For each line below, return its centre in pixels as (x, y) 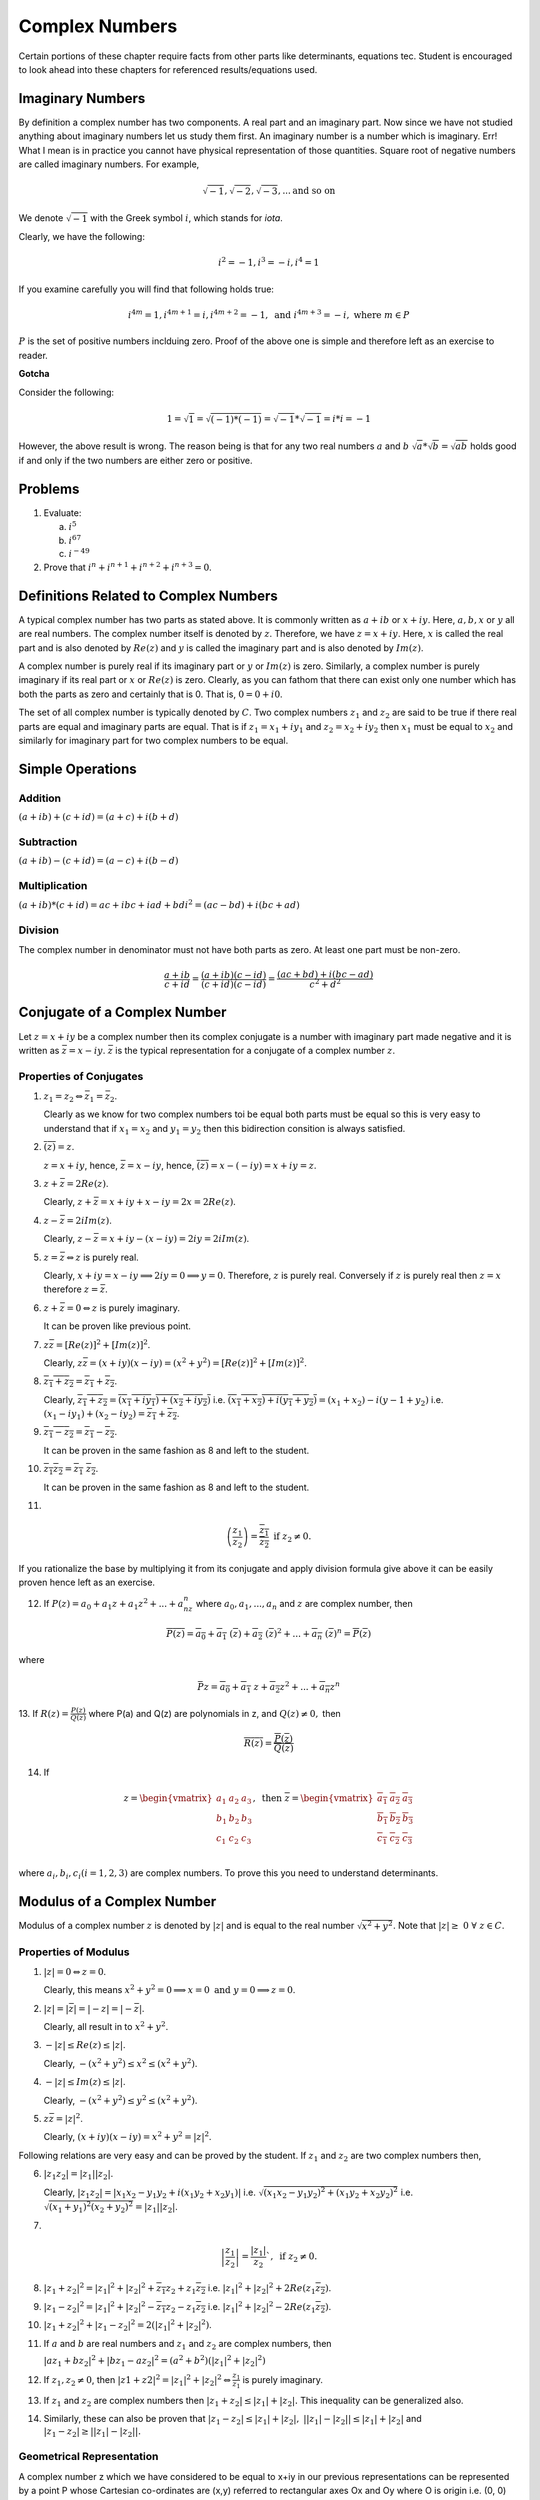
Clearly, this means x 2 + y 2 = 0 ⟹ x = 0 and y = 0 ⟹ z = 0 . (169, 1989)
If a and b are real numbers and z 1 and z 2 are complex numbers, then (187, 2344)
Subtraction (48, 842)
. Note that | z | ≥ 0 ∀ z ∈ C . (448, 1926)
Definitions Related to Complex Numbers (148, 595)
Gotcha (34, 374)
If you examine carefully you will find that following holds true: (146, 289)
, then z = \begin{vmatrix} (313, 1798)
